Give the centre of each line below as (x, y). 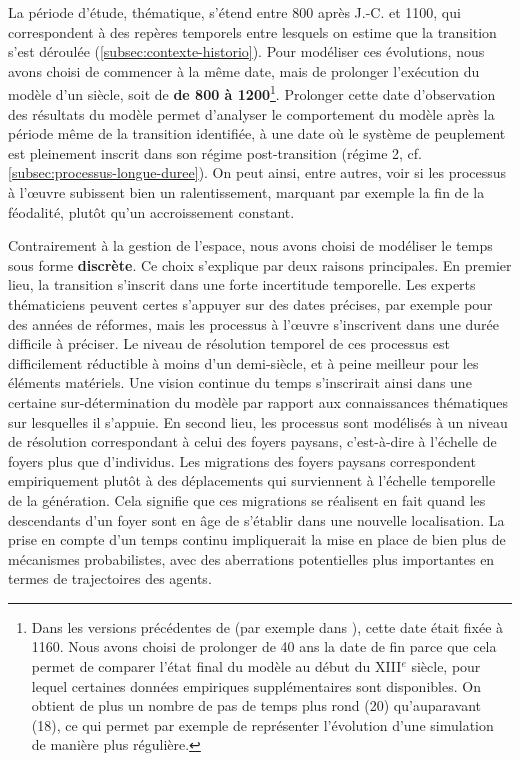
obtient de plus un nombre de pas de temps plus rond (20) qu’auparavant (256, 705)
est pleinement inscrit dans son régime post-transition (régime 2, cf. (215, 152)
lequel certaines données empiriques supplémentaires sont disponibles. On (256, 685)
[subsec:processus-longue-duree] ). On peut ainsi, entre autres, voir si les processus (257, 172)
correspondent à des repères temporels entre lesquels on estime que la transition (252, 31)
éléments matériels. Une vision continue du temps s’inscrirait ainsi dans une (240, 382)
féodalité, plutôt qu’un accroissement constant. (151, 211)
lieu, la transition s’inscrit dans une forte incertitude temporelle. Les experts (242, 284)
